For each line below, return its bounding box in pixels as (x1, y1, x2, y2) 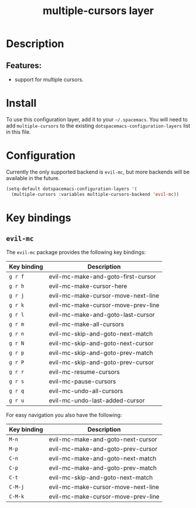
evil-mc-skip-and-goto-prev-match (49, 348, 153, 357)
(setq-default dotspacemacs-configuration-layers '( (6, 186, 137, 192)
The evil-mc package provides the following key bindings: (6, 248, 146, 256)
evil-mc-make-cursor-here (49, 282, 128, 290)
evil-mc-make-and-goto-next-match (49, 454, 157, 462)
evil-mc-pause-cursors (49, 377, 116, 385)
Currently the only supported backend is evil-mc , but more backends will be (6, 168, 190, 175)
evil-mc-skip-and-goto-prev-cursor (49, 358, 154, 366)
